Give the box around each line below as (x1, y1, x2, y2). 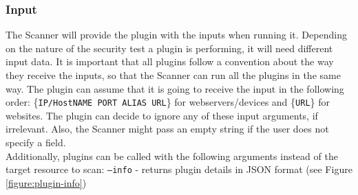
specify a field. (6, 135, 66, 150)
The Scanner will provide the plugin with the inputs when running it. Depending (6, 27, 347, 42)
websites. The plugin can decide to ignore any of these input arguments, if (6, 108, 318, 122)
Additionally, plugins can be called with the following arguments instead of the (6, 148, 338, 163)
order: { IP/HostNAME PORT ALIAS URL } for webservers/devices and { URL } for (6, 95, 330, 109)
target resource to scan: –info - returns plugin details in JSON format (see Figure (6, 162, 352, 176)
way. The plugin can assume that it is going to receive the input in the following (6, 81, 344, 95)
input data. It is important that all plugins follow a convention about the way (6, 54, 334, 69)
